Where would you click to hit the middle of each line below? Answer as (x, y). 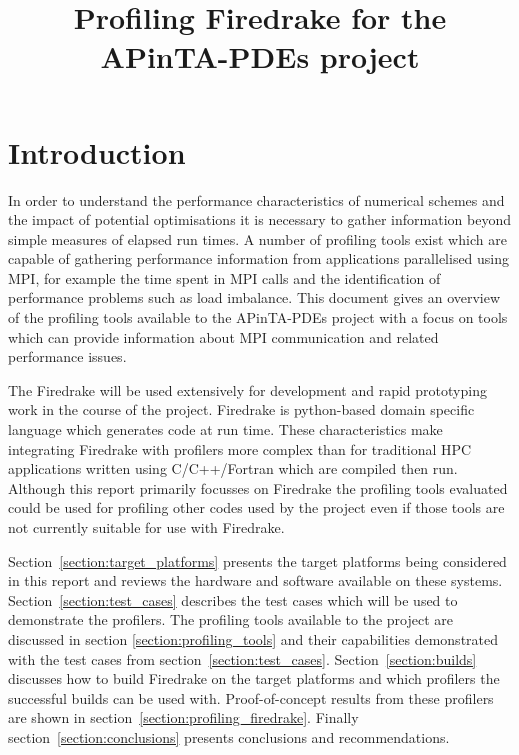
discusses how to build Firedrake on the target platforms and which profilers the (254, 678)
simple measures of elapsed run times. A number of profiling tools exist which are (257, 238)
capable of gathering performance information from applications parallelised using (259, 258)
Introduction (97, 151)
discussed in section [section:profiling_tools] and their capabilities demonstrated (253, 638)
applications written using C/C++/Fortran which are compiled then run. (233, 468)
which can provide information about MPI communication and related (223, 336)
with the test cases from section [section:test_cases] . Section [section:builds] (242, 658)
